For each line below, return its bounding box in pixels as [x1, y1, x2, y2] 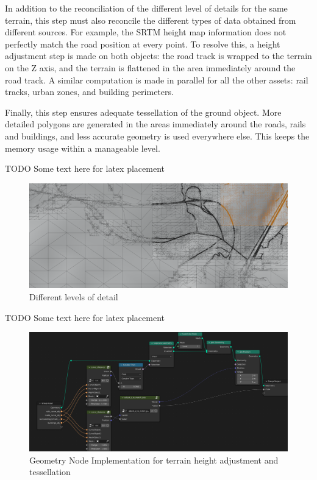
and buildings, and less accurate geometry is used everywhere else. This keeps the [5, 129, 310, 142]
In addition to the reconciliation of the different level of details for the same [5, 2, 288, 14]
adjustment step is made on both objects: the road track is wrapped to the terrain [5, 49, 312, 62]
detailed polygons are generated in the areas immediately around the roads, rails [5, 118, 306, 130]
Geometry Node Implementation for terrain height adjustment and [29, 453, 279, 466]
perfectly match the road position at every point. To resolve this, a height [5, 37, 280, 50]
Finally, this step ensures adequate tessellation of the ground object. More [5, 105, 282, 118]
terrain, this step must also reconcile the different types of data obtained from [5, 13, 296, 26]
